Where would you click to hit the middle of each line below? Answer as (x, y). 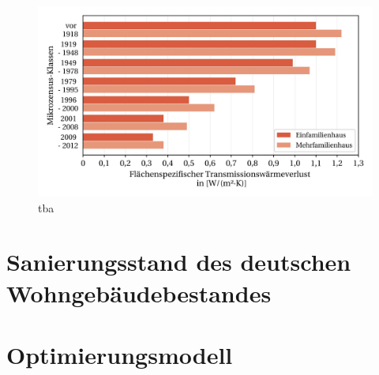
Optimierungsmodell (120, 354)
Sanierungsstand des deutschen (179, 262)
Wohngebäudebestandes (139, 292)
